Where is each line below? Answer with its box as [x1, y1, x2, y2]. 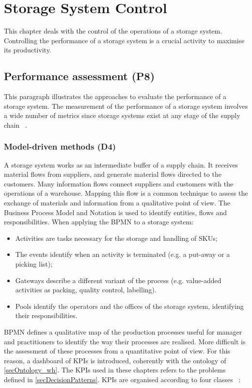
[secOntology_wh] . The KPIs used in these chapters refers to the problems [4, 365, 226, 375]
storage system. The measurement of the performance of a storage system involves [4, 101, 248, 111]
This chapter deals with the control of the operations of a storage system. [4, 26, 222, 36]
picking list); [15, 259, 53, 269]
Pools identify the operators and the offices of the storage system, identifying [15, 301, 244, 311]
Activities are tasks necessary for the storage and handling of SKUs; [15, 233, 218, 243]
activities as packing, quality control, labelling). [15, 285, 157, 295]
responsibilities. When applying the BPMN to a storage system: [4, 217, 193, 227]
